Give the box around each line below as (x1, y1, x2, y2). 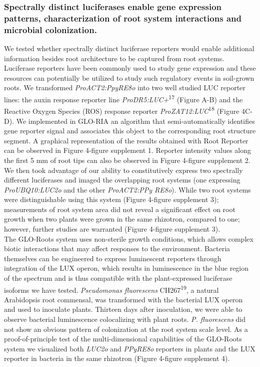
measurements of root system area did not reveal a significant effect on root (4, 204, 235, 214)
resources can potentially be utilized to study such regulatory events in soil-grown (4, 72, 254, 83)
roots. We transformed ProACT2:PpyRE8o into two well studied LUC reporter (4, 82, 245, 93)
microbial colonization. (4, 23, 97, 36)
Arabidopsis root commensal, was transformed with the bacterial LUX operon (4, 294, 243, 304)
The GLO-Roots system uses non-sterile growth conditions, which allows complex (4, 233, 253, 244)
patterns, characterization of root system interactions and (4, 12, 241, 24)
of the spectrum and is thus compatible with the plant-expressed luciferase (4, 273, 232, 283)
